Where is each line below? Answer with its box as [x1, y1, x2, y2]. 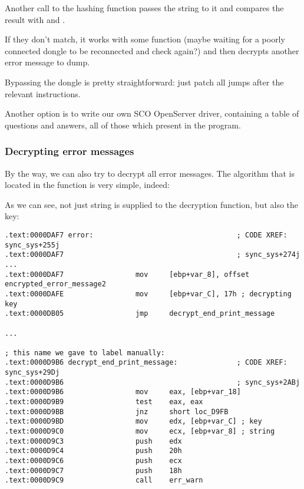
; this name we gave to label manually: [5, 348, 166, 357]
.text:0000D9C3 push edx [5, 437, 182, 445]
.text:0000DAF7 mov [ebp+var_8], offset [5, 270, 250, 279]
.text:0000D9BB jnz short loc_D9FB [5, 407, 229, 416]
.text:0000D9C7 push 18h [5, 466, 182, 475]
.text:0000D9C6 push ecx [5, 457, 182, 465]
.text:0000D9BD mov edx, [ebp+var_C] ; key [5, 417, 262, 426]
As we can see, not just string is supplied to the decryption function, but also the [5, 198, 299, 210]
